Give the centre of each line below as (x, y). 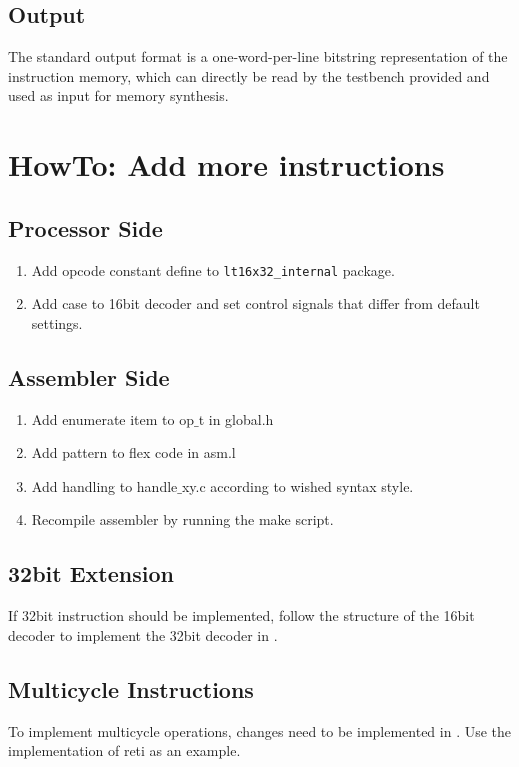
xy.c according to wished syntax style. (297, 485)
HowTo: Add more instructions (226, 164)
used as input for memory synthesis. (118, 95)
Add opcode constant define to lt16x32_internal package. (213, 269)
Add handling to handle (104, 485)
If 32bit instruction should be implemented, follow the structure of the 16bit (241, 615)
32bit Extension (91, 573)
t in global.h (236, 418)
